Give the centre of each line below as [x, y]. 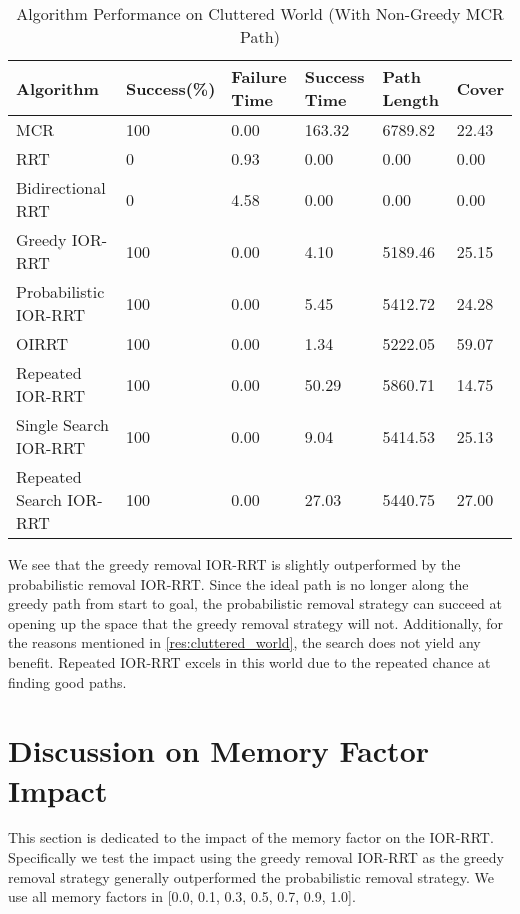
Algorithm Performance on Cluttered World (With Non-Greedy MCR [260, 13]
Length [410, 99]
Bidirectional [61, 187]
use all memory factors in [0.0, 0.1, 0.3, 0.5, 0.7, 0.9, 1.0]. [182, 896]
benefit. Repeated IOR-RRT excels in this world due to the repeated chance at [249, 661]
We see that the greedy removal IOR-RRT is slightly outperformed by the [234, 564]
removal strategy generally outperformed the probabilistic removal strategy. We [251, 876]
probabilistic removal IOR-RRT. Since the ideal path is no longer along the [238, 583]
